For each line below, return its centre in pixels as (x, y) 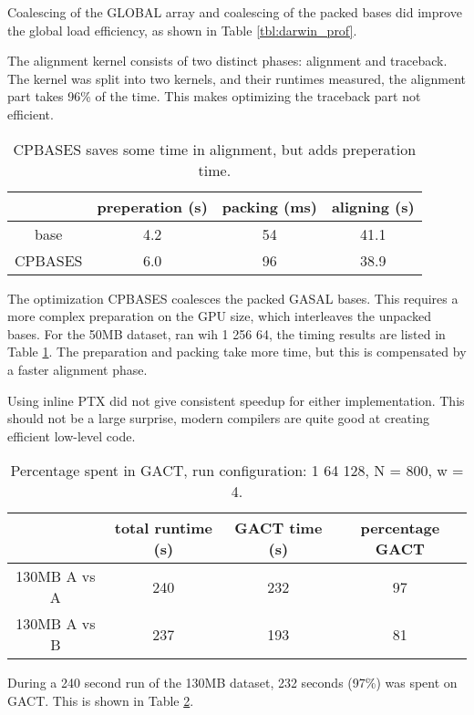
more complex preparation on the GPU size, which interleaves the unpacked (219, 316)
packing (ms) (269, 206)
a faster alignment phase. (77, 369)
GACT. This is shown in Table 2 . (101, 700)
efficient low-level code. (72, 435)
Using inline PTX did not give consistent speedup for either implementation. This (236, 400)
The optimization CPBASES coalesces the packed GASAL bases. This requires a (233, 298)
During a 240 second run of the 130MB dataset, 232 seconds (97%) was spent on (232, 683)
